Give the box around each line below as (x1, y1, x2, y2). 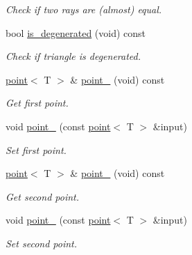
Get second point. (6, 189, 80, 203)
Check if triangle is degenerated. (6, 49, 141, 63)
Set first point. (6, 142, 67, 157)
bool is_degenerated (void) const (6, 25, 146, 40)
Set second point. (6, 235, 78, 250)
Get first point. (6, 95, 69, 110)
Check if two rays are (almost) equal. (6, 2, 162, 16)
